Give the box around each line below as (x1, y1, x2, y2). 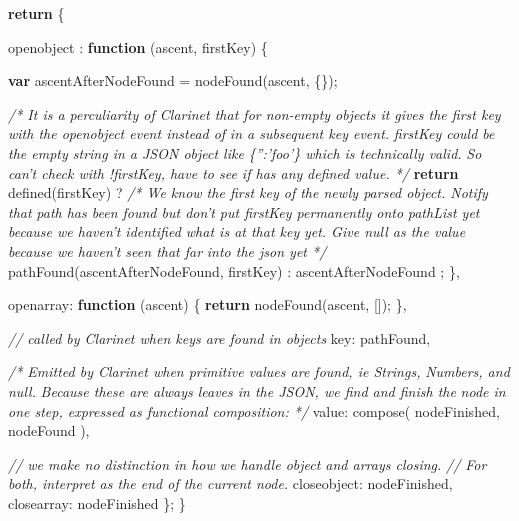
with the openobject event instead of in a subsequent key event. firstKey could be (8, 123, 495, 144)
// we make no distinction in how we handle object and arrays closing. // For (8, 453, 487, 474)
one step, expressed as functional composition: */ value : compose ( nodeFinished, (8, 400, 500, 421)
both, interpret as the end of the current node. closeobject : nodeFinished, (8, 473, 453, 494)
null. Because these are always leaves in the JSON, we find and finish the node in (8, 380, 506, 401)
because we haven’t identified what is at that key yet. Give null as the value (8, 221, 466, 242)
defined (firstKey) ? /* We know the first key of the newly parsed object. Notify (8, 182, 488, 203)
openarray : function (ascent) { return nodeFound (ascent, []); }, (8, 294, 407, 315)
